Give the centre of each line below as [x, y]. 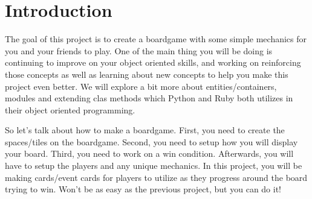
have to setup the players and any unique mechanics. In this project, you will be [154, 166]
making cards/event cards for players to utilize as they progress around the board [156, 177]
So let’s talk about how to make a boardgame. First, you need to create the [145, 130]
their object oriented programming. [70, 109]
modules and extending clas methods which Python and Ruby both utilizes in [149, 98]
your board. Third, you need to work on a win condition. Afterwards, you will [149, 153]
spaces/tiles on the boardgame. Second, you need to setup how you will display [151, 141]
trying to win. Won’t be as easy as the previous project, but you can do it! [143, 189]
